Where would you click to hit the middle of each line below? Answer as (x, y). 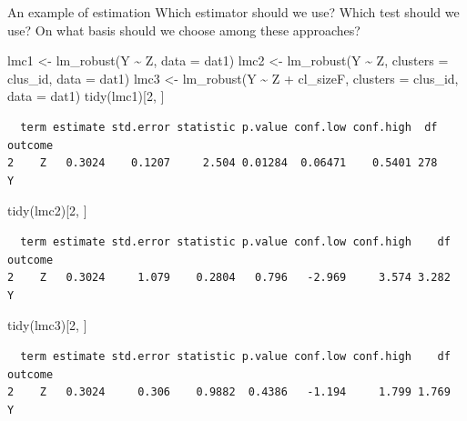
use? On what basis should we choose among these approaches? (184, 30)
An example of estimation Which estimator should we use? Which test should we (233, 12)
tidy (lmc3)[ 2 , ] (47, 325)
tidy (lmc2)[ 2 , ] (47, 210)
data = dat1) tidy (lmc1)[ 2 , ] (86, 96)
